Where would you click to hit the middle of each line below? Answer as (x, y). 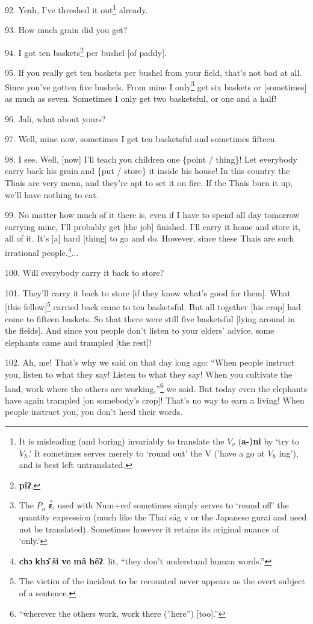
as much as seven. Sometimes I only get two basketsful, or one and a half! (141, 98)
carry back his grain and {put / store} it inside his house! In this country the (147, 171)
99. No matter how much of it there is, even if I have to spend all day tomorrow (152, 215)
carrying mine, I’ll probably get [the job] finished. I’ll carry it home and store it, (153, 226)
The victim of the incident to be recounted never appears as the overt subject (162, 581)
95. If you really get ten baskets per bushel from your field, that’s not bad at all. (153, 73)
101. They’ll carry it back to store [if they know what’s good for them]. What (148, 292)
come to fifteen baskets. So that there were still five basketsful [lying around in (150, 318)
